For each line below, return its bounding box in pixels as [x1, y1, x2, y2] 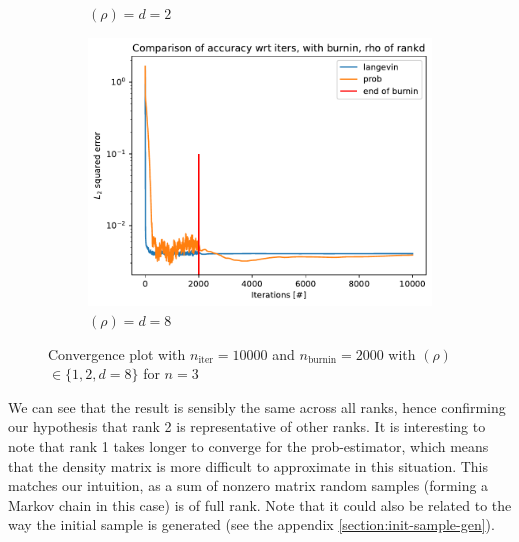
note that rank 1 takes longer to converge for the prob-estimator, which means [8, 436, 489, 457]
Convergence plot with [48, 343, 186, 364]
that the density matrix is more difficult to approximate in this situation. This [8, 455, 489, 476]
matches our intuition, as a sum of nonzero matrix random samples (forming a [8, 475, 489, 496]
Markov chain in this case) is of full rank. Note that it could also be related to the [8, 494, 512, 515]
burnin [307, 355, 337, 366]
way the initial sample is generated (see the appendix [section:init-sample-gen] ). [8, 514, 495, 535]
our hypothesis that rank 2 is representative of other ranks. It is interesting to [8, 416, 486, 437]
